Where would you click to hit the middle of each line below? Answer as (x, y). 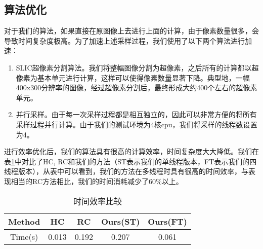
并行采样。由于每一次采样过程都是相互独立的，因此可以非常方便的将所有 (136, 114)
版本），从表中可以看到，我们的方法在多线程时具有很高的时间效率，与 (133, 171)
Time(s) (24, 236)
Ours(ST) (121, 221)
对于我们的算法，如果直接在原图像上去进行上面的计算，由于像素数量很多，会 (131, 31)
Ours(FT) (167, 221)
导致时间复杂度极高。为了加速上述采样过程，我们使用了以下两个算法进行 (124, 40)
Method (24, 221)
